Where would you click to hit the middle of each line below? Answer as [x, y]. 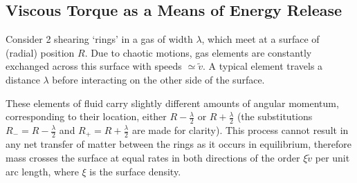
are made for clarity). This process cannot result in [240, 130]
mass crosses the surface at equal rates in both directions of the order [153, 158]
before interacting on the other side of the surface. [158, 79]
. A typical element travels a [263, 66]
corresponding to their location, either [86, 116]
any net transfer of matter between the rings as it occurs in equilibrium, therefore [178, 144]
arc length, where [42, 171]
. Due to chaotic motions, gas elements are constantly [198, 52]
